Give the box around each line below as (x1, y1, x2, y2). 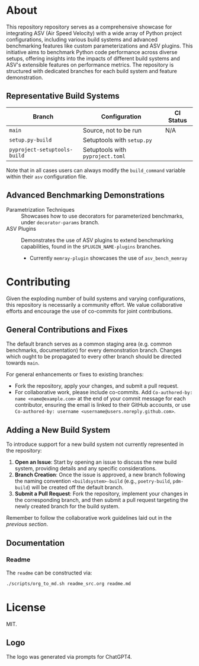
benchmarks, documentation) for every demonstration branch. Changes (6, 347, 182, 354)
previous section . (6, 521, 49, 528)
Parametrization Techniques (6, 206, 75, 213)
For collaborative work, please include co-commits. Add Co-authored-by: (14, 389, 193, 396)
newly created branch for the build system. (14, 503, 120, 510)
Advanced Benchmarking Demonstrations (6, 190, 165, 200)
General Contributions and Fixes (6, 325, 129, 335)
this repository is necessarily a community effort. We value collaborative (6, 301, 182, 308)
